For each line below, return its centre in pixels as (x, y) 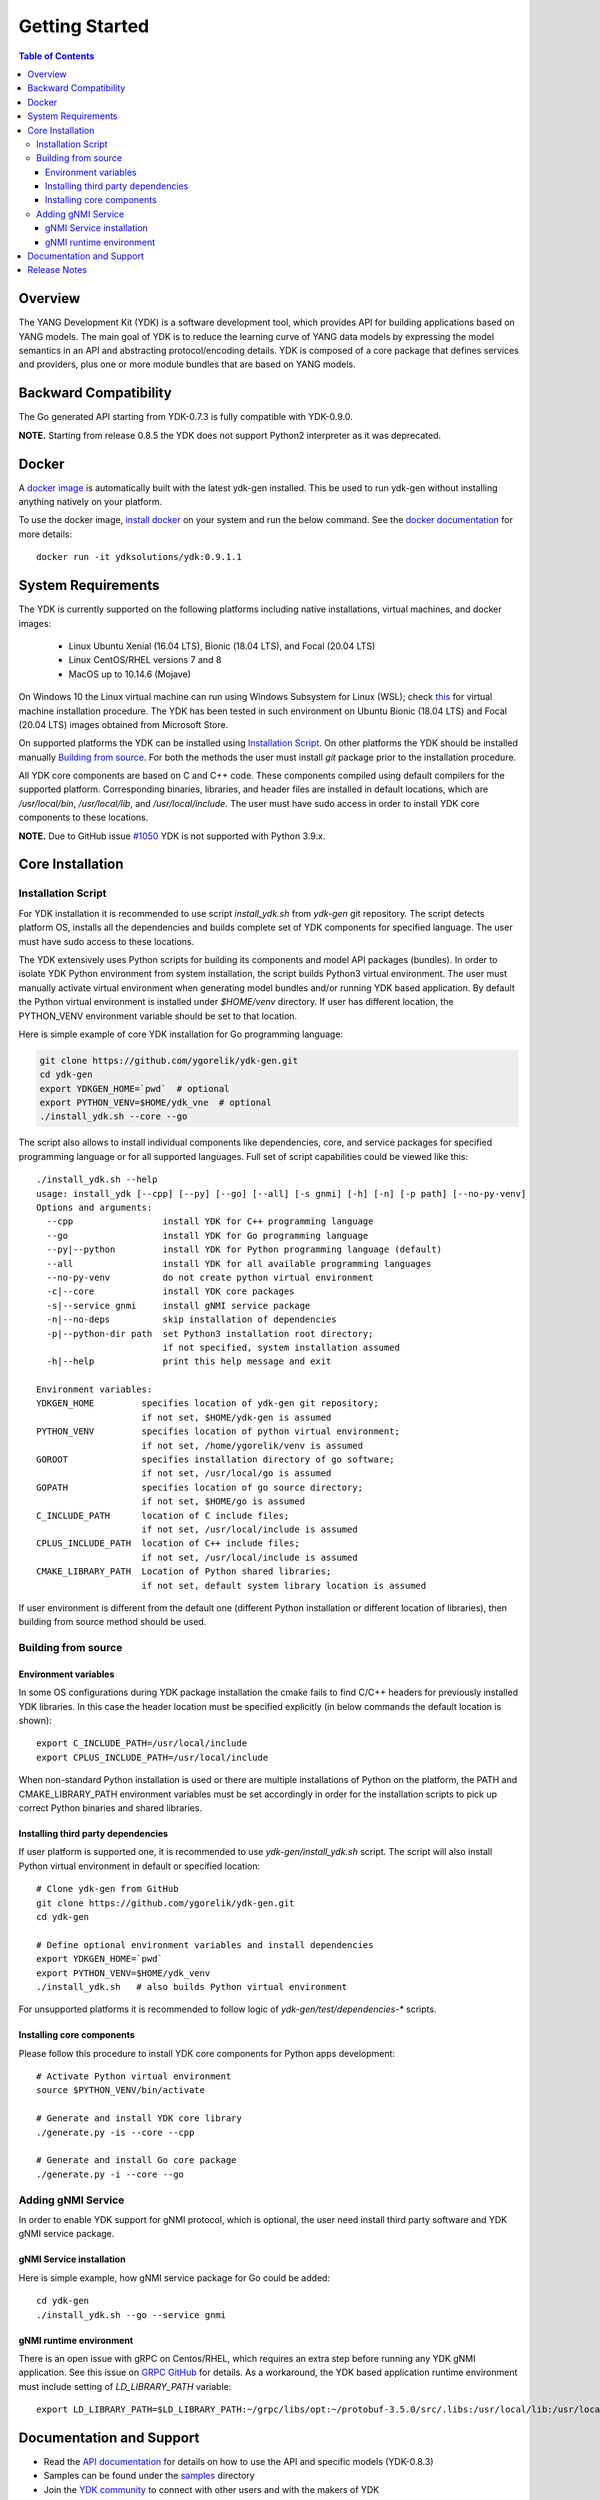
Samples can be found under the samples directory (149, 2476)
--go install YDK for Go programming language (207, 1235)
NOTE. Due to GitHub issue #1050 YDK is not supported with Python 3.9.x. (172, 836)
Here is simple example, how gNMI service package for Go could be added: (174, 2277)
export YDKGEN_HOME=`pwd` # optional (134, 1088)
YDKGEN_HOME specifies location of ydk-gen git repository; (207, 1403)
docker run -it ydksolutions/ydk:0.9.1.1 (139, 557)
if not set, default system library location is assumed (284, 1585)
